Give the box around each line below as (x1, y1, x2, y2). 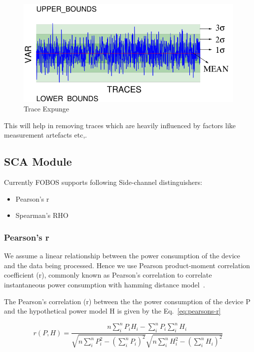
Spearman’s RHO (15, 210, 69, 220)
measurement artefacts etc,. (4, 130, 87, 140)
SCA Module (4, 154, 72, 169)
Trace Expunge (24, 104, 70, 114)
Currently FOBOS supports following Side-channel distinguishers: (4, 177, 202, 187)
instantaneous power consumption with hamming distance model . (4, 280, 205, 290)
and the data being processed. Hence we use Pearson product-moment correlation (4, 260, 250, 270)
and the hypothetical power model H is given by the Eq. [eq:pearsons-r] (4, 306, 221, 316)
